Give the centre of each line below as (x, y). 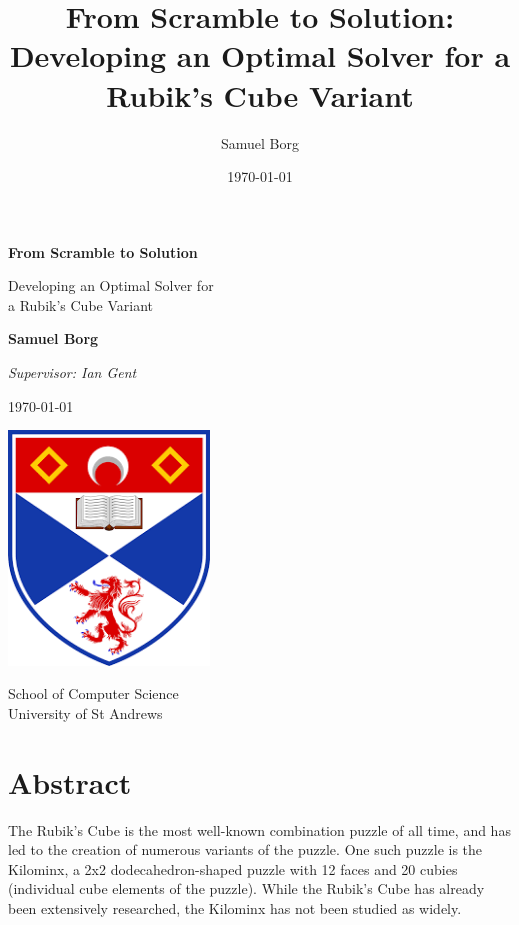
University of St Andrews (85, 712)
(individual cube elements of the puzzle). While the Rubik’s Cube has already (246, 888)
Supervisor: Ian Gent (72, 372)
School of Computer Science (93, 693)
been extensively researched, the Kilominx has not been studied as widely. (235, 908)
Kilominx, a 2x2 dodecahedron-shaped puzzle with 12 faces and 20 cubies (233, 868)
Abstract (70, 781)
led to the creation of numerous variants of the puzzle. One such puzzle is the (245, 849)
